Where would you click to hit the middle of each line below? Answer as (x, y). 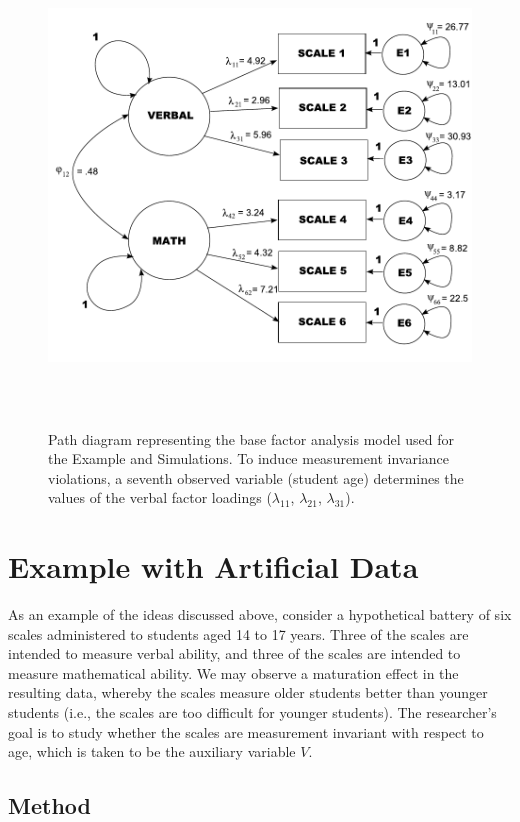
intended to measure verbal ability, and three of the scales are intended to (234, 653)
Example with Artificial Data (213, 566)
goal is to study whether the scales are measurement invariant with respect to (246, 731)
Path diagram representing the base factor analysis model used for (251, 438)
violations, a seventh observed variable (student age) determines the (256, 477)
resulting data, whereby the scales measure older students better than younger (248, 692)
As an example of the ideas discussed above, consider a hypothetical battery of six (260, 614)
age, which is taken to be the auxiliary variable (152, 751)
